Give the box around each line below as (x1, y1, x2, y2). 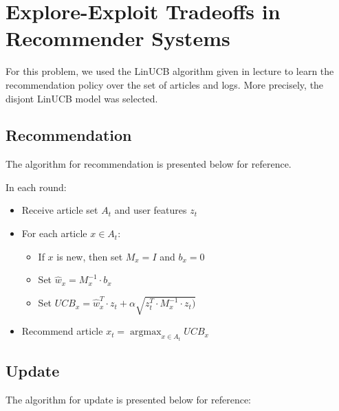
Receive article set (21, 203, 98, 217)
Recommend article (21, 324, 103, 338)
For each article (21, 226, 87, 241)
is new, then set (56, 249, 123, 263)
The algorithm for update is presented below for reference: (6, 392, 251, 407)
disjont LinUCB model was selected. (6, 91, 158, 105)
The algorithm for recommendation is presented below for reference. (6, 157, 292, 171)
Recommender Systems (6, 24, 230, 52)
